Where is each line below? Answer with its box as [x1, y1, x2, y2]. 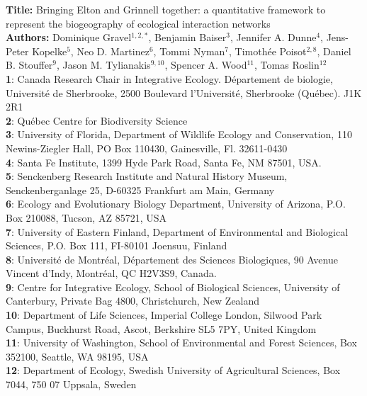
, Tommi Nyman [153, 43, 225, 58]
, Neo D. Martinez [70, 43, 149, 58]
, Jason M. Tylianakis [57, 57, 151, 72]
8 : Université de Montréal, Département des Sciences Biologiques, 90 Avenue [6, 251, 338, 266]
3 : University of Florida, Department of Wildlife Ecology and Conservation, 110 [6, 127, 352, 142]
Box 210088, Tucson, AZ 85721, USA [6, 210, 166, 225]
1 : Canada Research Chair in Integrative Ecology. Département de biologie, [6, 71, 333, 86]
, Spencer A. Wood [164, 57, 247, 72]
